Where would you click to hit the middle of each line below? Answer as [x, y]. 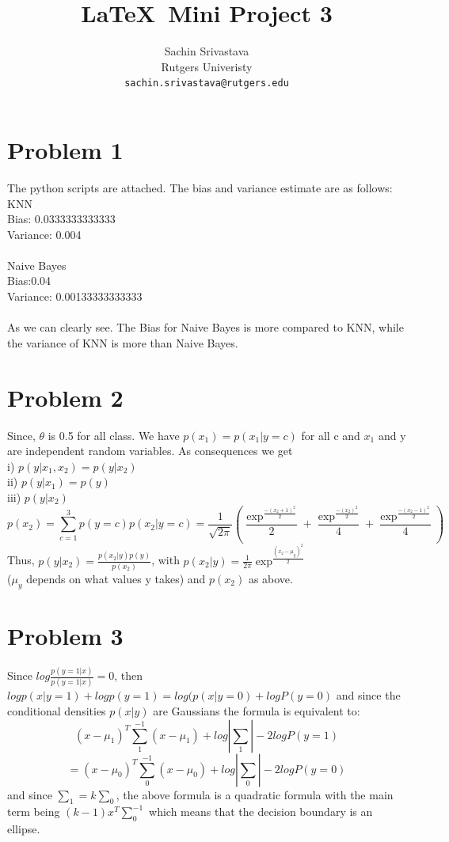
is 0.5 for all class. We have [114, 435]
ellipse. [24, 829]
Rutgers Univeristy [207, 66]
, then [128, 675]
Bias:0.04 [29, 281]
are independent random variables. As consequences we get [150, 451]
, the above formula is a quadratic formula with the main [255, 794]
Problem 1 [65, 149]
